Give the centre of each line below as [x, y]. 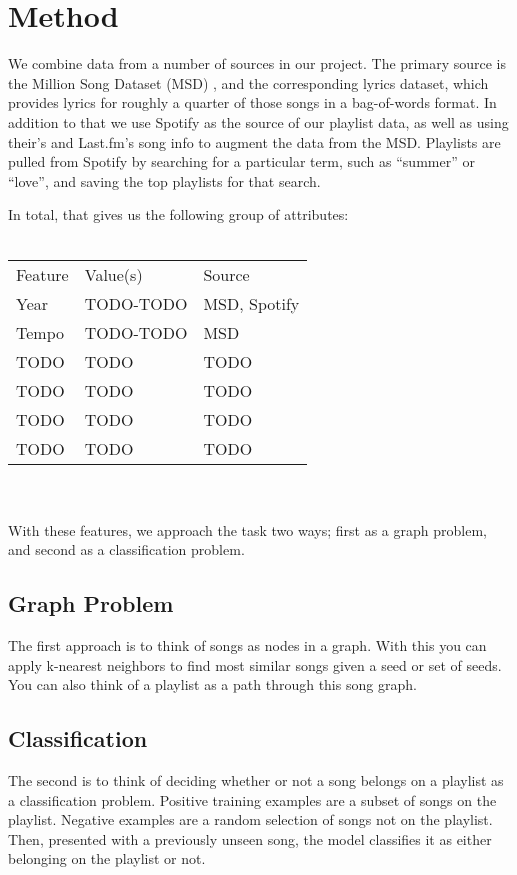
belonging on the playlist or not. [107, 858]
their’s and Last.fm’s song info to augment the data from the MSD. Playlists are [254, 141]
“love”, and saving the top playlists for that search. [164, 180]
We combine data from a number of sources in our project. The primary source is [257, 63]
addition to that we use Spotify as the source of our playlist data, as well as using [258, 121]
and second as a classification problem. [126, 549]
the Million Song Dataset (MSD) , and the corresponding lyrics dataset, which [248, 82]
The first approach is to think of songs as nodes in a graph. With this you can [247, 645]
